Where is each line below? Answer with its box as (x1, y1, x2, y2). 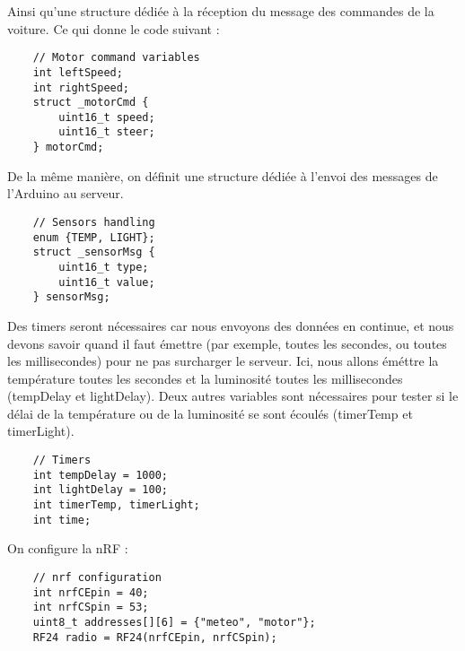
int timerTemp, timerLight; (32, 499, 200, 512)
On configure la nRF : (7, 539, 128, 558)
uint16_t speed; (58, 110, 155, 124)
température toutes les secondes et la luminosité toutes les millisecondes (7, 369, 403, 387)
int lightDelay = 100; (32, 483, 168, 497)
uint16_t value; (58, 275, 155, 289)
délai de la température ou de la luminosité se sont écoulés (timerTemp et (7, 404, 413, 422)
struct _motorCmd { (32, 96, 149, 109)
